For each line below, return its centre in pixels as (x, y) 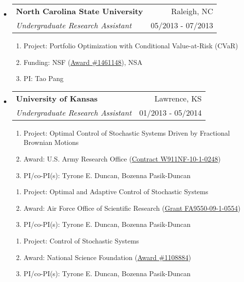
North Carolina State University (79, 11)
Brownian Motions (51, 142)
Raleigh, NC (192, 11)
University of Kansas (57, 98)
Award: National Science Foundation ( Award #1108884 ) (107, 257)
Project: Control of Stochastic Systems (81, 240)
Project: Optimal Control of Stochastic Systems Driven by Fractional (127, 132)
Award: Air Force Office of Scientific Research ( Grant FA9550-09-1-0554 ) (132, 208)
